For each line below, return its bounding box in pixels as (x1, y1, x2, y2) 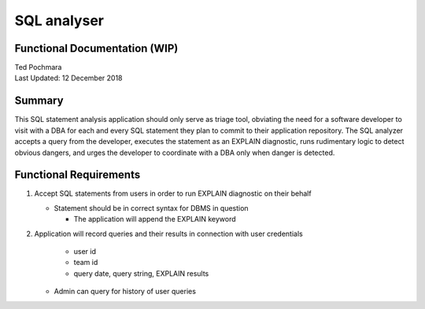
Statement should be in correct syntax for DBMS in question (54, 203, 249, 212)
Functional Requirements (14, 168, 141, 182)
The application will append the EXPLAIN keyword (73, 215, 236, 224)
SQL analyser (14, 12, 104, 29)
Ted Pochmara (14, 63, 62, 72)
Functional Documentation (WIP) (14, 42, 179, 55)
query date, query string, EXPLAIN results (73, 268, 209, 278)
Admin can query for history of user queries (54, 287, 197, 296)
